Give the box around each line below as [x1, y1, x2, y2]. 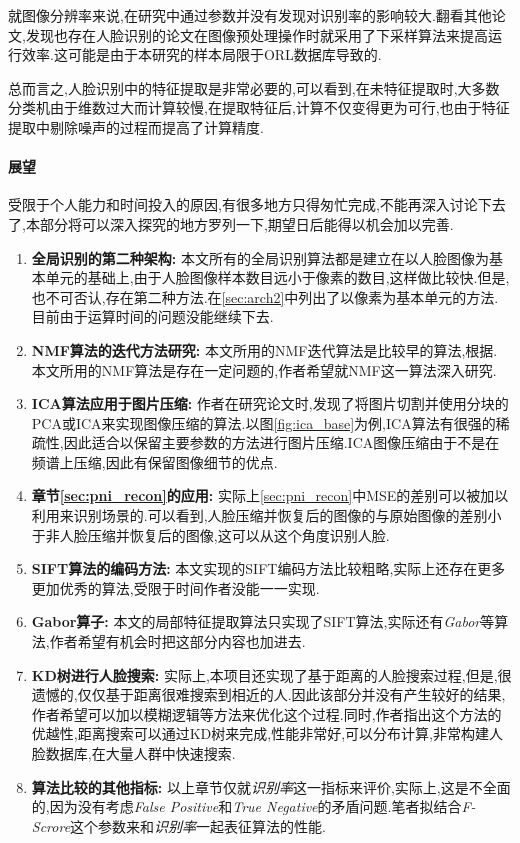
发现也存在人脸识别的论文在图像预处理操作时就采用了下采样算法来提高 [25, 24, 488, 45]
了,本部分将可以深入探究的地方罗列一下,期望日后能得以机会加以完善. [8, 213, 454, 234]
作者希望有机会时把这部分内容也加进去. [49, 631, 306, 652]
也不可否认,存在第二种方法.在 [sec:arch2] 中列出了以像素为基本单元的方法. [31, 286, 499, 307]
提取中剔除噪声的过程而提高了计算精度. [8, 116, 264, 137]
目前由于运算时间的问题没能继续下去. [31, 306, 274, 327]
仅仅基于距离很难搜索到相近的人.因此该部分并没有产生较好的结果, [77, 684, 506, 705]
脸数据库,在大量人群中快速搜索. [31, 743, 236, 764]
